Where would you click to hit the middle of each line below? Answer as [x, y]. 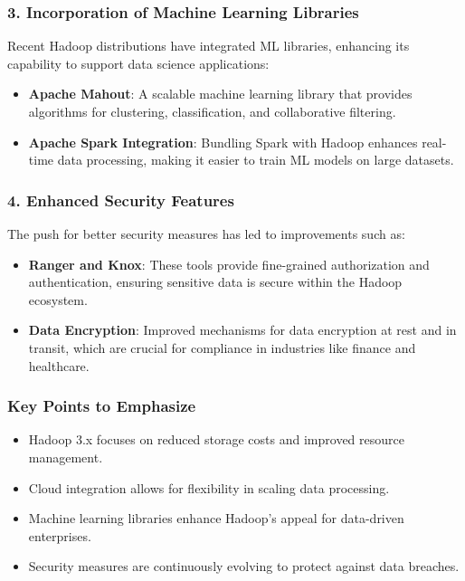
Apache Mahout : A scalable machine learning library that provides [220, 94]
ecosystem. [58, 299]
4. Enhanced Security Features [121, 200]
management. [66, 457]
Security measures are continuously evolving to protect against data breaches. [244, 566]
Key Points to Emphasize [102, 406]
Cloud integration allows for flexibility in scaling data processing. [209, 487]
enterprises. [60, 535]
